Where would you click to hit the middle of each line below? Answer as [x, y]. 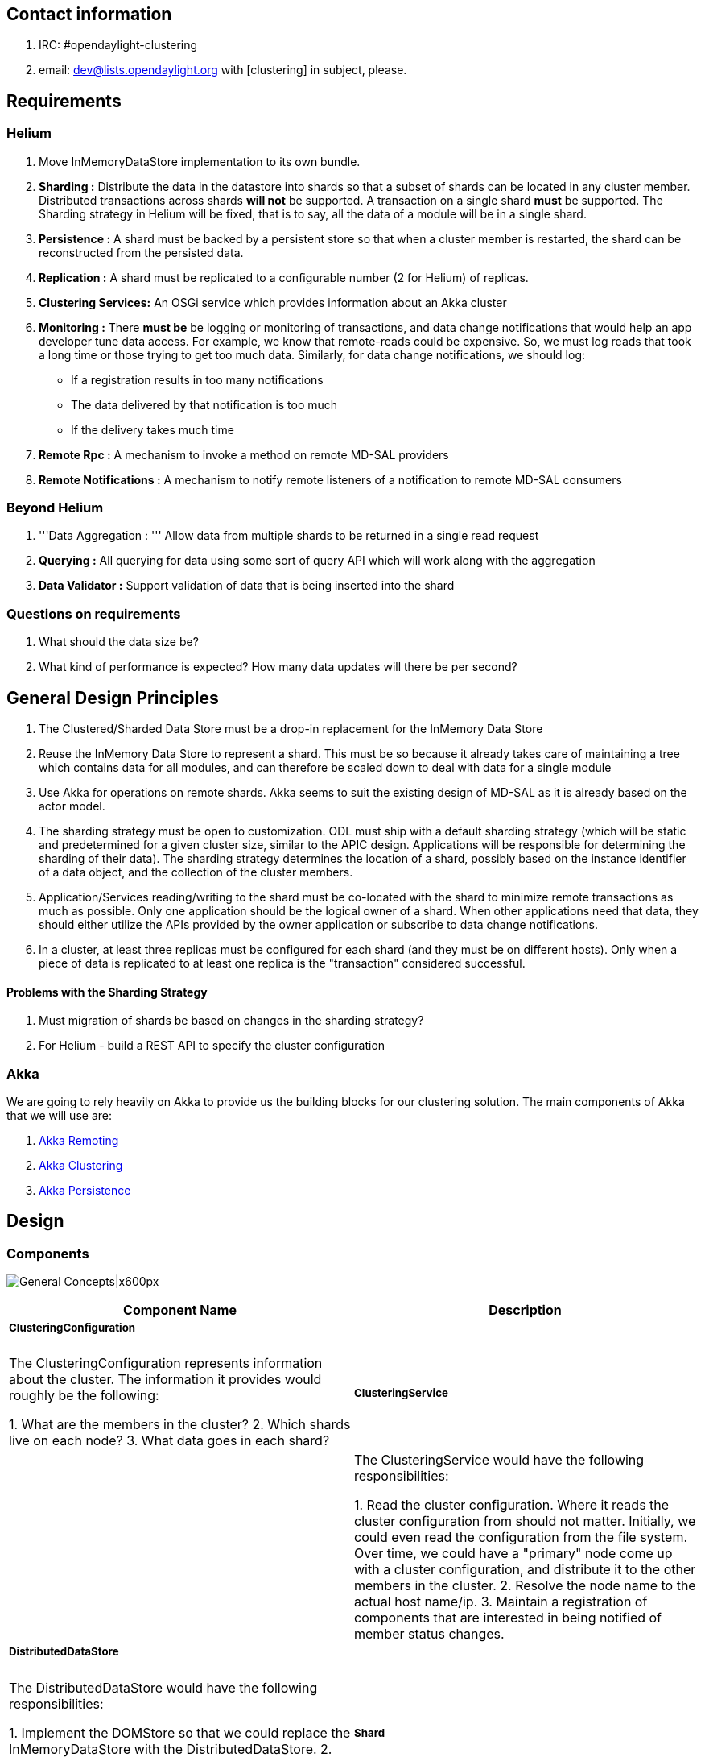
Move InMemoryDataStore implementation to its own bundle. [200, 161]
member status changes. [429, 1634]
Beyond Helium [55, 508]
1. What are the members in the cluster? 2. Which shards [180, 1425]
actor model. [72, 806]
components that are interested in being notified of [508, 1618]
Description [525, 1310]
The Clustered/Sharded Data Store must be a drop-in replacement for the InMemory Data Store [291, 728]
